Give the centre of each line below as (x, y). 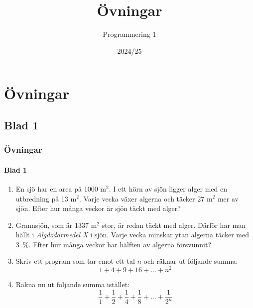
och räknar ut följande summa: (191, 261)
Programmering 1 (129, 34)
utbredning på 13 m (46, 198)
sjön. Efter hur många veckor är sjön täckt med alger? (98, 208)
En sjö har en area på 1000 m (61, 188)
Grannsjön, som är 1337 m (56, 225)
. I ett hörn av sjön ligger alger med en (168, 188)
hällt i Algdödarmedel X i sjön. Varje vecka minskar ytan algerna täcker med (132, 235)
